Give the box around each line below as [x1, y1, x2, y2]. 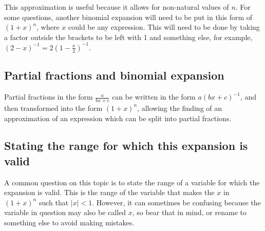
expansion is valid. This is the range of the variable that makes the [4, 187, 215, 198]
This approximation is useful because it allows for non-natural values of [4, 2, 229, 12]
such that [39, 197, 69, 207]
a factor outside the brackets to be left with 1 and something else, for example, [4, 31, 253, 42]
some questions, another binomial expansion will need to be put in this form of [4, 11, 253, 22]
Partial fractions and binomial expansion [4, 67, 224, 83]
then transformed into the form [4, 102, 103, 113]
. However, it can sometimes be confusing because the [92, 197, 261, 207]
